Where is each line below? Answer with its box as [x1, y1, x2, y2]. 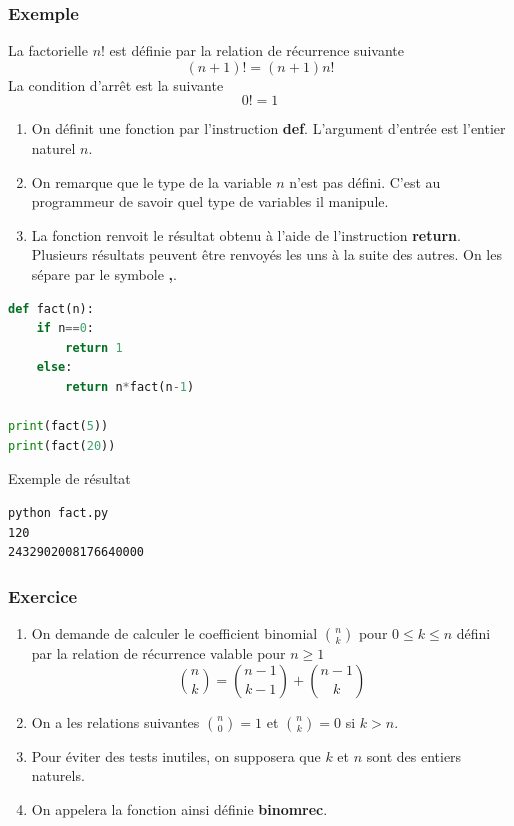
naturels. [31, 765, 85, 786]
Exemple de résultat [8, 468, 131, 489]
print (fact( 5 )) [8, 419, 109, 434]
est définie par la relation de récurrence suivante [109, 40, 404, 61]
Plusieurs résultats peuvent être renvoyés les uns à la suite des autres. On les [31, 244, 502, 265]
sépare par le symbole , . [31, 263, 177, 284]
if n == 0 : [36, 321, 94, 336]
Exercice [8, 583, 78, 608]
